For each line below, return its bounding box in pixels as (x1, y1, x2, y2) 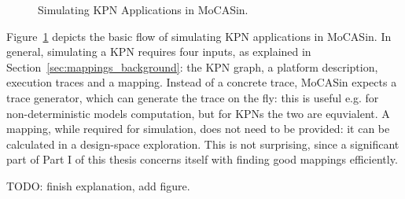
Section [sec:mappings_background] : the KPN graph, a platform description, (6, 58, 378, 75)
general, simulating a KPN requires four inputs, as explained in (6, 43, 311, 60)
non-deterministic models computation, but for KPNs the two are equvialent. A (6, 105, 390, 121)
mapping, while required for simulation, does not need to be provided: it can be (6, 120, 390, 137)
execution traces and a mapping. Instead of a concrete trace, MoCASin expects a (6, 74, 397, 90)
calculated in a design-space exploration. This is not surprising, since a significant (6, 135, 399, 152)
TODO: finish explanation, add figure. (6, 177, 190, 193)
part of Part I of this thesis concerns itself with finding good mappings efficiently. (6, 151, 398, 168)
